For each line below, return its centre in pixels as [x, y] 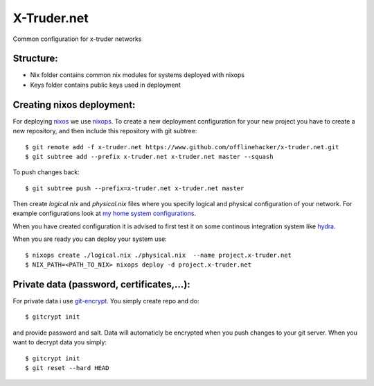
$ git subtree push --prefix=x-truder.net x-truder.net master [135, 188]
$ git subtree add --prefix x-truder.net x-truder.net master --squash [149, 157]
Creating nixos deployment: [74, 104]
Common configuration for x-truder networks [77, 39]
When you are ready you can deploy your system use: [90, 239]
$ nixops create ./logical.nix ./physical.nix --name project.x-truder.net [159, 255]
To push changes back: [46, 172]
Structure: [35, 59]
